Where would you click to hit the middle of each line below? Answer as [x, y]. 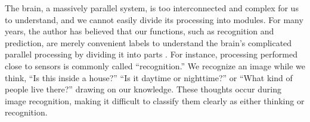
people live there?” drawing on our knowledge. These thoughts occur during [143, 89]
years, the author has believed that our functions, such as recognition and [139, 31]
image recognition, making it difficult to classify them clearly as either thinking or [155, 100]
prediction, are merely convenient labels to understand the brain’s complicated [148, 42]
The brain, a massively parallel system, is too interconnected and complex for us [152, 8]
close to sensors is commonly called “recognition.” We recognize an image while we [155, 65]
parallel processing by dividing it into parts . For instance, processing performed [151, 54]
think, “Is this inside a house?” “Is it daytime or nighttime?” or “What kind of [149, 77]
